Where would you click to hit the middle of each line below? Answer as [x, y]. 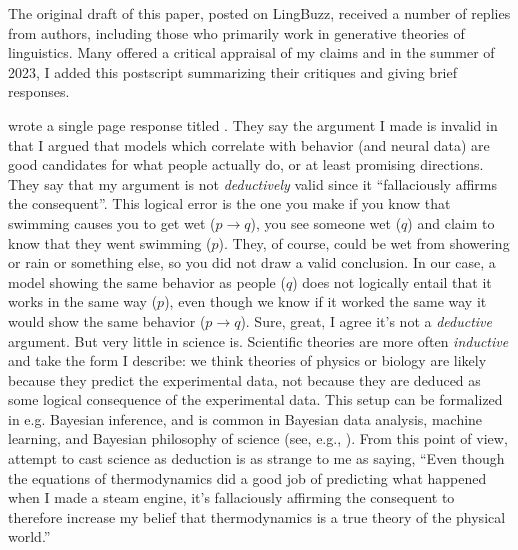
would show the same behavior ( [107, 320]
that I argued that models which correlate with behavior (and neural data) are [249, 144]
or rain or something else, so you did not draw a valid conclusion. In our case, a [252, 262]
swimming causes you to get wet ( [112, 222]
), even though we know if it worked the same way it [325, 301]
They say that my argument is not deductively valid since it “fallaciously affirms [252, 183]
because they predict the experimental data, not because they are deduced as [244, 379]
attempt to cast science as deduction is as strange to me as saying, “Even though [256, 458]
